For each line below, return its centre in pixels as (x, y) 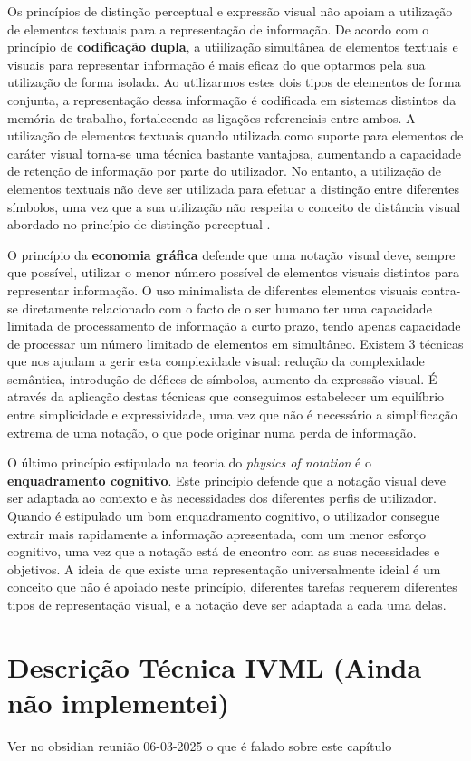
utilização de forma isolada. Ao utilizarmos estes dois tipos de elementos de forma (234, 82)
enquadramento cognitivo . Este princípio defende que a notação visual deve (226, 480)
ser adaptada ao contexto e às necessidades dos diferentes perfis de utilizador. (222, 498)
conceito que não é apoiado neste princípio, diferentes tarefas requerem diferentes (232, 587)
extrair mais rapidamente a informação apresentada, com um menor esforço (217, 533)
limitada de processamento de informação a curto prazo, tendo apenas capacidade (234, 326)
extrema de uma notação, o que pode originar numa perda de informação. (212, 432)
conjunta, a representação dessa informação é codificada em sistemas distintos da (232, 99)
